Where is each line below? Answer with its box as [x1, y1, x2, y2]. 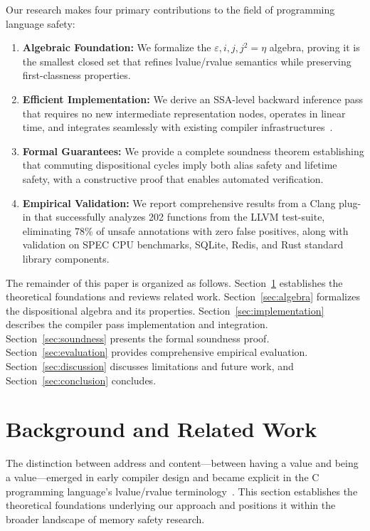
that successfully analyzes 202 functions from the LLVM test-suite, [34, 209, 325, 224]
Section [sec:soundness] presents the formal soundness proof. [6, 330, 270, 345]
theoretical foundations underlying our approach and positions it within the [6, 498, 336, 512]
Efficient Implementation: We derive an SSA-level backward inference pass [22, 91, 364, 106]
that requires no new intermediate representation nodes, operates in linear [22, 105, 346, 120]
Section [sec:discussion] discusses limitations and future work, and [6, 359, 294, 374]
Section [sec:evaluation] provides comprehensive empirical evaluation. [6, 345, 308, 359]
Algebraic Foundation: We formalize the [22, 40, 211, 55]
